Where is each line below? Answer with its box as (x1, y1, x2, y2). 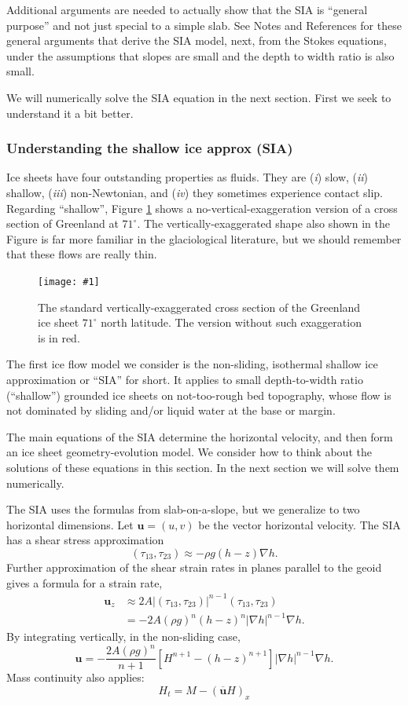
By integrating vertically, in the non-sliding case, (6, 628, 241, 645)
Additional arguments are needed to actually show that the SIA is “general (6, 2, 368, 17)
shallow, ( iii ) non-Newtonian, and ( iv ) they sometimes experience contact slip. (6, 184, 384, 200)
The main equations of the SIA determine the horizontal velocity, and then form (6, 428, 393, 444)
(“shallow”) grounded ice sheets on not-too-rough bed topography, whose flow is (6, 386, 391, 403)
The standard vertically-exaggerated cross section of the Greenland (38, 298, 361, 315)
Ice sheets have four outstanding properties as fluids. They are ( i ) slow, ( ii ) (6, 169, 369, 185)
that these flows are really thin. (6, 246, 157, 262)
